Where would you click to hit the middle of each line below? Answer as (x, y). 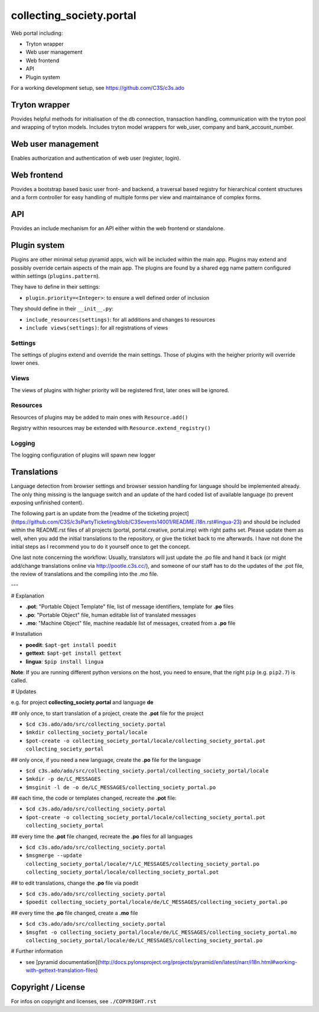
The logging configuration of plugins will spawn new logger (83, 455)
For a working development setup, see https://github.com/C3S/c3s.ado (98, 88)
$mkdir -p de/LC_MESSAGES (63, 779)
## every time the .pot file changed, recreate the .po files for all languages (102, 836)
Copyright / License (48, 987)
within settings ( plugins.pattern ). (56, 276)
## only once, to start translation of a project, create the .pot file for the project (107, 713)
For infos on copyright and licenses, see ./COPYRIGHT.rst (84, 1001)
